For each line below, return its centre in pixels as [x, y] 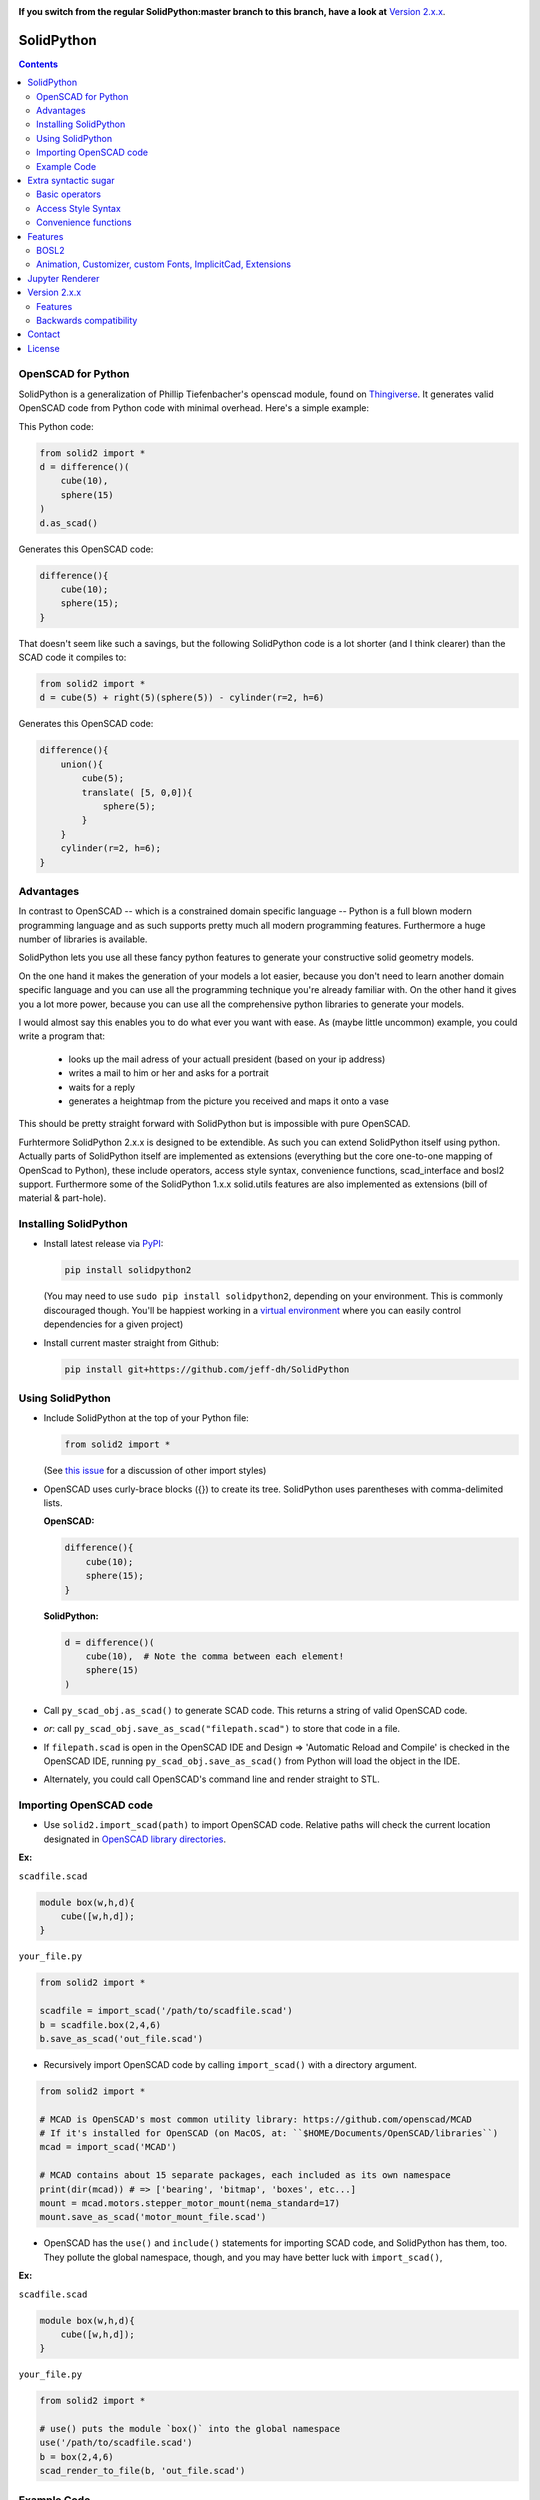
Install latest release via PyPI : [103, 1244]
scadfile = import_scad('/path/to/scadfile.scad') [166, 2011]
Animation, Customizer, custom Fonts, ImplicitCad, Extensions [164, 264]
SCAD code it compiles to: [72, 657]
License [43, 348]
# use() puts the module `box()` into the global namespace [190, 2429]
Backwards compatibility [87, 320]
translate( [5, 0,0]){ [137, 792]
